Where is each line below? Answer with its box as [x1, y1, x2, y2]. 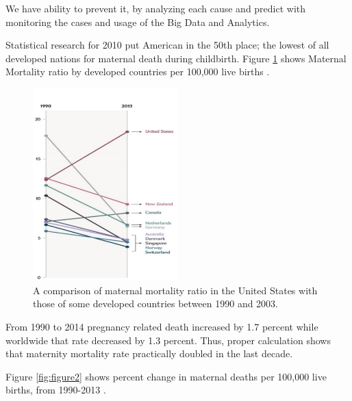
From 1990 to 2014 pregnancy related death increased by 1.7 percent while [5, 319, 318, 333]
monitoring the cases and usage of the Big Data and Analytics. [5, 14, 270, 29]
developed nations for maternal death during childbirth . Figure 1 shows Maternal [5, 51, 347, 65]
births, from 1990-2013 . [5, 383, 106, 397]
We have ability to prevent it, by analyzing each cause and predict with [5, 1, 306, 15]
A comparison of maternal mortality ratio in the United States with [33, 283, 318, 297]
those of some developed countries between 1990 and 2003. [33, 296, 279, 311]
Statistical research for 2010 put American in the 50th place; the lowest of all [5, 38, 329, 52]
